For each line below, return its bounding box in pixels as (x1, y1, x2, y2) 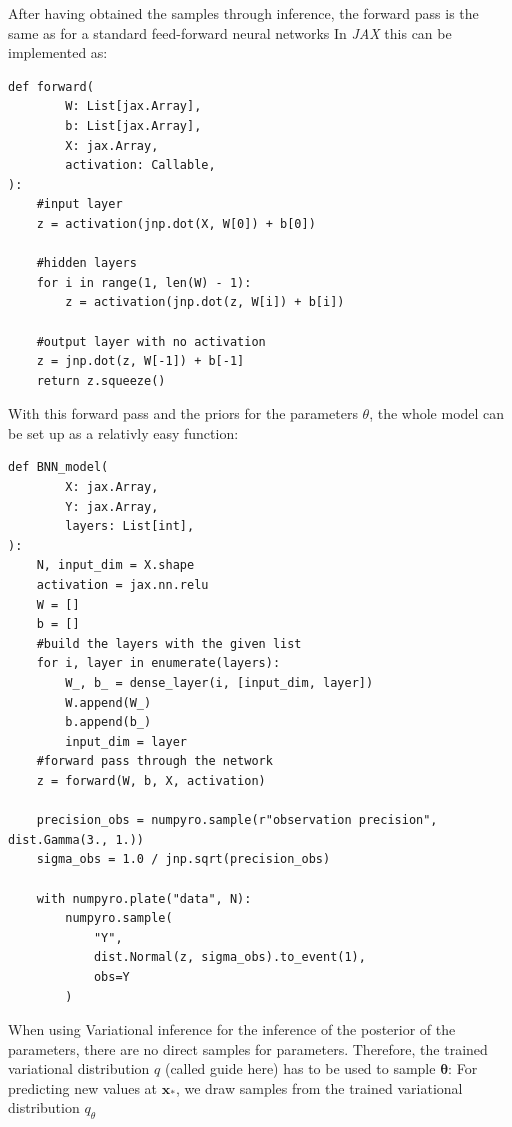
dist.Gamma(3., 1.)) (8, 832, 145, 847)
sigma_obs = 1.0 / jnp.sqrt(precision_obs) (36, 852, 331, 867)
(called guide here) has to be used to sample (164, 1058, 436, 1079)
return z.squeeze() (36, 373, 166, 388)
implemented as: (8, 42, 108, 63)
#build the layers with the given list (36, 636, 302, 651)
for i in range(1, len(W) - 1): (36, 275, 252, 290)
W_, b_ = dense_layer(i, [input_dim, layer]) (65, 676, 374, 690)
